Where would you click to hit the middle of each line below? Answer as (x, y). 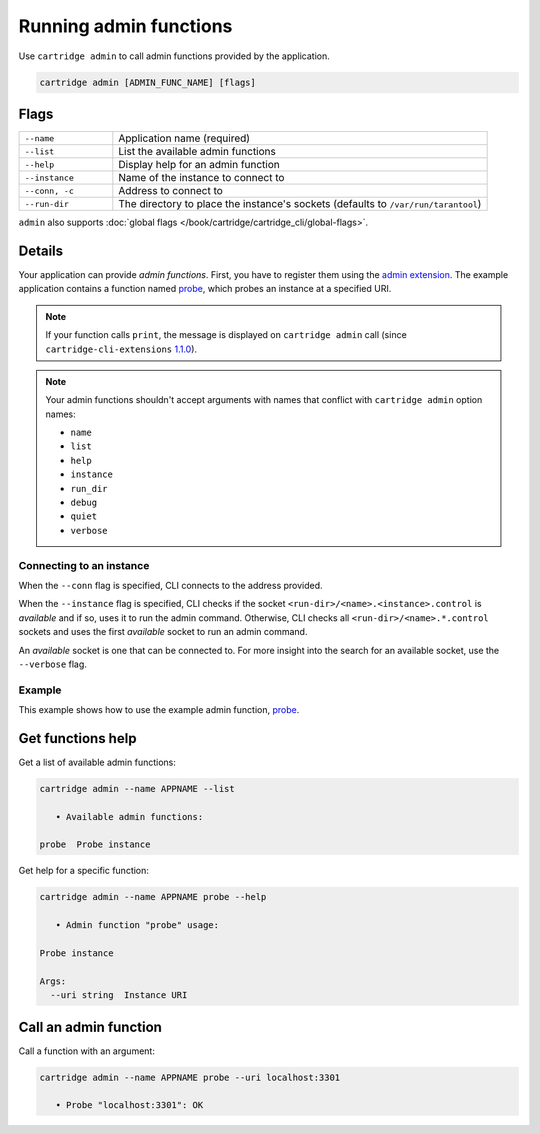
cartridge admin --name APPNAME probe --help (153, 897)
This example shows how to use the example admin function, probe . (159, 710)
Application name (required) (184, 138)
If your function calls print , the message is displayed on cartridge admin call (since (226, 335)
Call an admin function (90, 1026)
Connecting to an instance (84, 565)
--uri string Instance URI (119, 995)
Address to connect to (171, 191)
